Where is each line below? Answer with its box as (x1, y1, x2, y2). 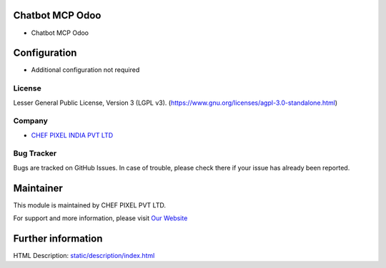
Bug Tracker (13, 148, 57, 158)
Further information (13, 232, 103, 244)
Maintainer (13, 182, 64, 194)
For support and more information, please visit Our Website (13, 214, 188, 222)
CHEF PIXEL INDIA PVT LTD (31, 130, 114, 139)
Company (13, 116, 48, 126)
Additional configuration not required (31, 66, 140, 74)
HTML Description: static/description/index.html (13, 252, 155, 260)
